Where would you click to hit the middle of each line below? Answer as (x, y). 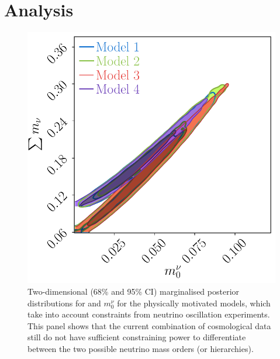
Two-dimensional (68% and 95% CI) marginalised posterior (134, 291)
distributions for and (64, 303)
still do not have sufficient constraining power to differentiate (137, 337)
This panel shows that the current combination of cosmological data (149, 325)
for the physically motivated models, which (194, 303)
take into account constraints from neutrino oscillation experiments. (149, 314)
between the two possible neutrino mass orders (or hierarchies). (141, 348)
